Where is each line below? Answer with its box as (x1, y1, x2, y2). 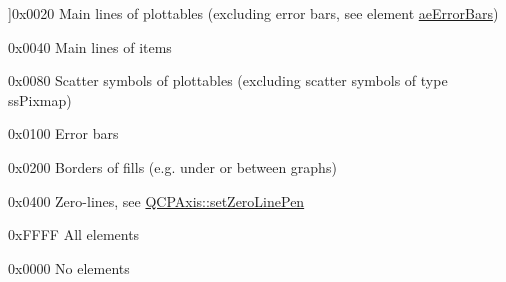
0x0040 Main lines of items (8, 36, 172, 57)
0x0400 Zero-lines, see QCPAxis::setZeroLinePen (8, 190, 305, 211)
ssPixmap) (8, 89, 72, 110)
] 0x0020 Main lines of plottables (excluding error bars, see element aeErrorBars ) (8, 3, 499, 23)
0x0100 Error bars (8, 123, 119, 144)
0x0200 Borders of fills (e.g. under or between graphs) (8, 156, 337, 177)
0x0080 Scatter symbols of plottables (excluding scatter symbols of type (8, 70, 448, 91)
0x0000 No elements (8, 257, 130, 278)
